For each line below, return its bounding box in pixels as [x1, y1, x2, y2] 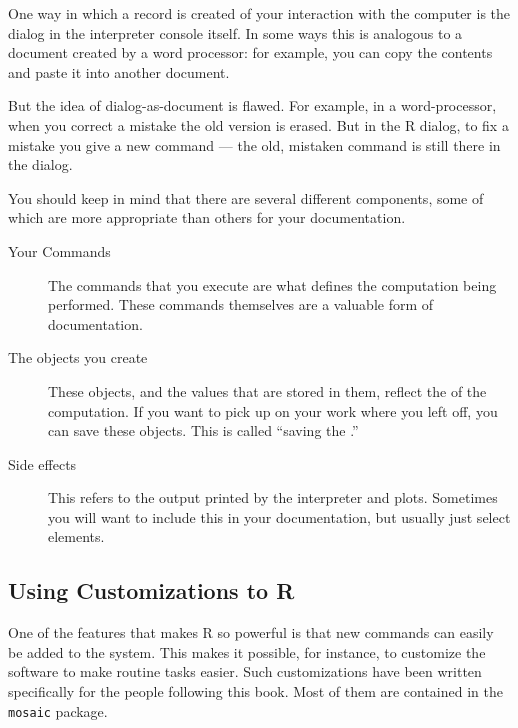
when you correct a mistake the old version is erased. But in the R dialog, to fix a [8, 114, 509, 135]
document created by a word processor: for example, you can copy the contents [8, 42, 493, 63]
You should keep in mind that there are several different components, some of [8, 187, 484, 208]
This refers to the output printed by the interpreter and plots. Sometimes [48, 487, 498, 508]
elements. [48, 526, 105, 547]
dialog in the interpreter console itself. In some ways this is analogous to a [8, 22, 463, 43]
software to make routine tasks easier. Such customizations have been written [8, 661, 482, 682]
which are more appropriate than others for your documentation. [8, 207, 406, 228]
